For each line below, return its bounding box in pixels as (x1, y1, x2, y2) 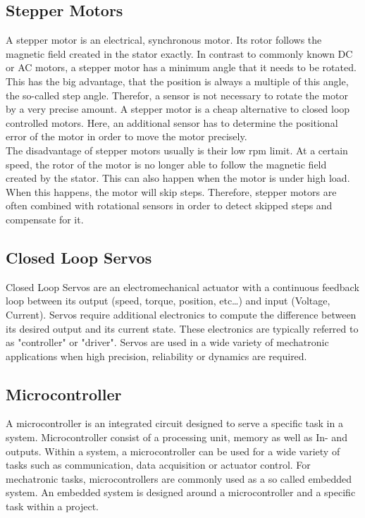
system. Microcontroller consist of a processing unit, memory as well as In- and (6, 430, 347, 445)
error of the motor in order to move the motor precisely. (6, 129, 247, 144)
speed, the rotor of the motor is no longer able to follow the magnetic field (6, 156, 327, 171)
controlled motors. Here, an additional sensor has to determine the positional (6, 115, 338, 130)
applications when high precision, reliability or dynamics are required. (6, 348, 307, 363)
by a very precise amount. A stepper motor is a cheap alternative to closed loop (6, 101, 350, 116)
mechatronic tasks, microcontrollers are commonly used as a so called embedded (6, 471, 352, 486)
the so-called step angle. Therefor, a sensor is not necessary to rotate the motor (6, 87, 349, 102)
